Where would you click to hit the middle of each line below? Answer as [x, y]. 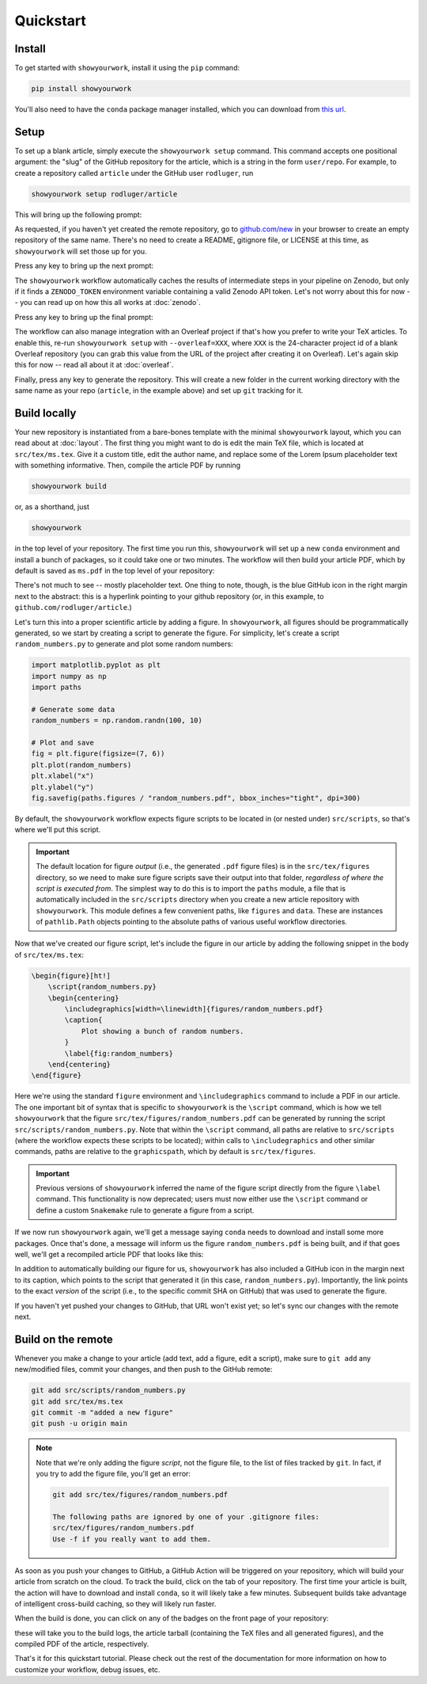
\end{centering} [79, 1064]
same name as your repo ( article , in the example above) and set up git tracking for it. [159, 391]
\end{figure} [57, 1076]
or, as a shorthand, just [52, 507]
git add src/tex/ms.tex [77, 1401]
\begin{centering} [83, 998]
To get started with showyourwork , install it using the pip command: [127, 68]
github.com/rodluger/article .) [73, 608]
